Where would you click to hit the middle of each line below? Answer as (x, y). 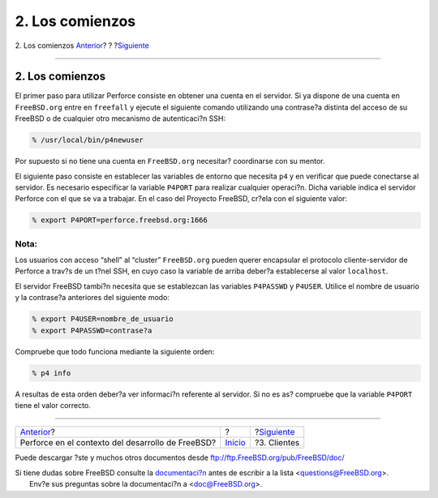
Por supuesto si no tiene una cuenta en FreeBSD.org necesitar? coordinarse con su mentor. (170, 161)
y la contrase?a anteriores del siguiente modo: (92, 298)
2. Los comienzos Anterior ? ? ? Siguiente (82, 45)
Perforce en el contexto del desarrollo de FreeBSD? (118, 443)
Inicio (236, 443)
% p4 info (52, 373)
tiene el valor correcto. (53, 405)
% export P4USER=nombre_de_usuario (103, 319)
